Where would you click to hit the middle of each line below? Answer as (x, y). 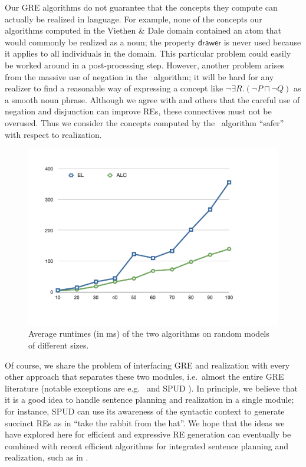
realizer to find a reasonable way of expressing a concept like (114, 88)
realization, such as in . (47, 457)
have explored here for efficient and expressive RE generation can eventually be (148, 434)
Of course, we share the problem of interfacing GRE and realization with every (147, 365)
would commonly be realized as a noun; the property (100, 42)
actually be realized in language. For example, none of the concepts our (134, 19)
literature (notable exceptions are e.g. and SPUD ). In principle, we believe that (151, 388)
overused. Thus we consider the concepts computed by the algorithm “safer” (144, 122)
